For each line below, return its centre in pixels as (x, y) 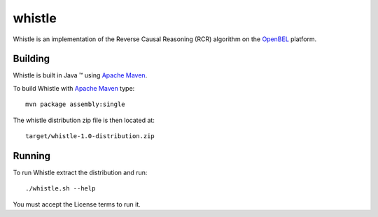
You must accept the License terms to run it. (77, 204)
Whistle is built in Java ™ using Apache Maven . (80, 75)
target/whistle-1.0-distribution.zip (90, 136)
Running (32, 156)
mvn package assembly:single (75, 104)
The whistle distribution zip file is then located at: (84, 120)
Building (31, 59)
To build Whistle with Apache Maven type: (74, 88)
